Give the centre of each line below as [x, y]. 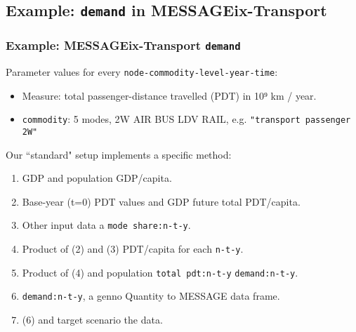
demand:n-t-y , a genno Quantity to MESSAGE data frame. [151, 296]
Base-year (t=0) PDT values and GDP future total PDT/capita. [161, 201]
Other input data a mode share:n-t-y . [106, 225]
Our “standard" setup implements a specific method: [119, 154]
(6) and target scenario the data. [92, 320]
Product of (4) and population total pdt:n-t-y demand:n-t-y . [160, 272]
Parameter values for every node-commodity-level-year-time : [142, 72]
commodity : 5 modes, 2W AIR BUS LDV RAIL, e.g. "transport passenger [186, 119]
